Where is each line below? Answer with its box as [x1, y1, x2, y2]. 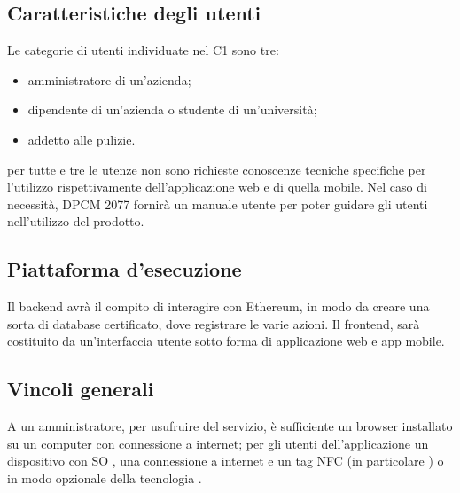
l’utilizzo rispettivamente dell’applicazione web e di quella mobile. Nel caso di [7, 177, 427, 196]
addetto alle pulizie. [27, 129, 136, 148]
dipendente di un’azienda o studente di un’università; [27, 100, 317, 119]
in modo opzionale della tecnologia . [7, 468, 202, 487]
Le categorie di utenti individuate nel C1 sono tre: [7, 41, 279, 59]
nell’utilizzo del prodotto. [7, 212, 144, 231]
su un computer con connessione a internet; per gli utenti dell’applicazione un [7, 434, 429, 452]
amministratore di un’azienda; [27, 70, 191, 89]
